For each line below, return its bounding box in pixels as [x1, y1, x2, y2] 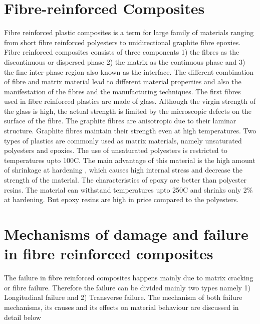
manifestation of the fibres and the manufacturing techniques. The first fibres [4, 86, 241, 96]
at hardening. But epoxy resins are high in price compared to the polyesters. [4, 194, 239, 205]
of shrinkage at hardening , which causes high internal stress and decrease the [4, 165, 242, 175]
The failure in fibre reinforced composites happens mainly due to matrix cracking [4, 272, 253, 283]
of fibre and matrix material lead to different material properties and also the [4, 76, 241, 87]
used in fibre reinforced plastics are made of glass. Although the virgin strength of [4, 96, 255, 106]
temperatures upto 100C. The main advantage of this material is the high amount [4, 154, 255, 165]
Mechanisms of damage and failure [4, 224, 248, 244]
